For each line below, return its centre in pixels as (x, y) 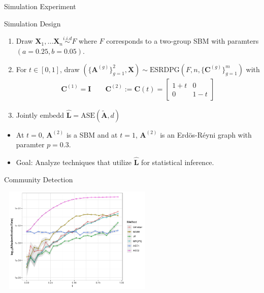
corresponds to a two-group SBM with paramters (183, 41)
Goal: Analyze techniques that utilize (74, 162)
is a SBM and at (92, 134)
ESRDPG (164, 70)
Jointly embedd (40, 115)
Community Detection (39, 179)
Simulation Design (32, 23)
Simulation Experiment (40, 6)
